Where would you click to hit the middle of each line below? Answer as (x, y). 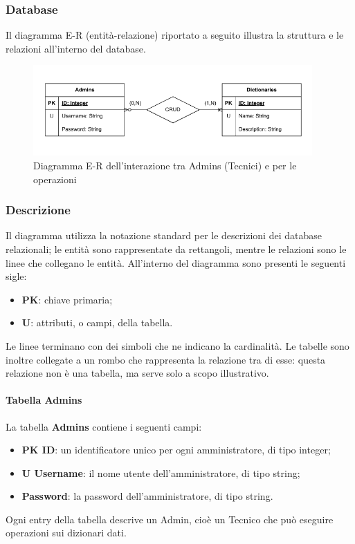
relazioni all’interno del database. (76, 48)
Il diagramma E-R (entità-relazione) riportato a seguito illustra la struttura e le (175, 35)
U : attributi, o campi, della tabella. (97, 322)
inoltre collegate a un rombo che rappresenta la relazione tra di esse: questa (166, 359)
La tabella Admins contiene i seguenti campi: (104, 426)
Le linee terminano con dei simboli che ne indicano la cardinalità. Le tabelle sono (177, 345)
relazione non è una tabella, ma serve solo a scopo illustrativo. (137, 373)
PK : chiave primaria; (67, 299)
